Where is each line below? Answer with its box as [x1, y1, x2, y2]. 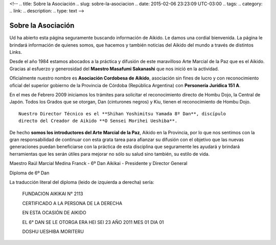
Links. [9, 49, 22, 55]
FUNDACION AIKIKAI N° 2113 [22, 191, 83, 197]
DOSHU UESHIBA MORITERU [22, 228, 84, 234]
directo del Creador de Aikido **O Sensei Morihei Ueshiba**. [18, 118, 178, 124]
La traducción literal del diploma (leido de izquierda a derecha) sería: [9, 179, 154, 185]
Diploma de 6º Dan [9, 170, 50, 176]
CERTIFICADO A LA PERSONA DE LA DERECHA [22, 200, 123, 206]
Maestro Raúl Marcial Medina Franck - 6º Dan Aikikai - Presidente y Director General [9, 160, 188, 167]
